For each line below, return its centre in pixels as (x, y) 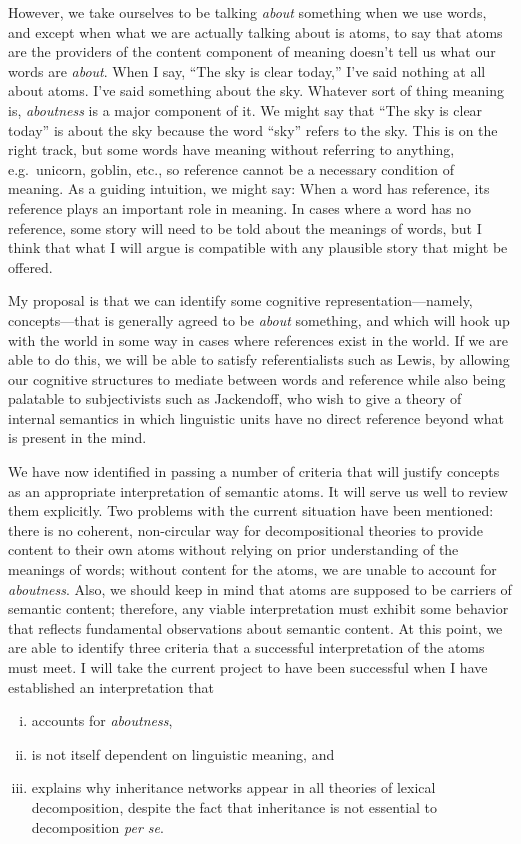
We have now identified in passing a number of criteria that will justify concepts (254, 471)
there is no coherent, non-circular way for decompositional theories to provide (245, 529)
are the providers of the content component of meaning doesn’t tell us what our (252, 51)
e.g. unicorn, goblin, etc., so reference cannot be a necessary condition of (231, 168)
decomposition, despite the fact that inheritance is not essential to (234, 806)
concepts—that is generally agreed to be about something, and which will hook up (259, 319)
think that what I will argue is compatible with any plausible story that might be (258, 247)
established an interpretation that (111, 686)
